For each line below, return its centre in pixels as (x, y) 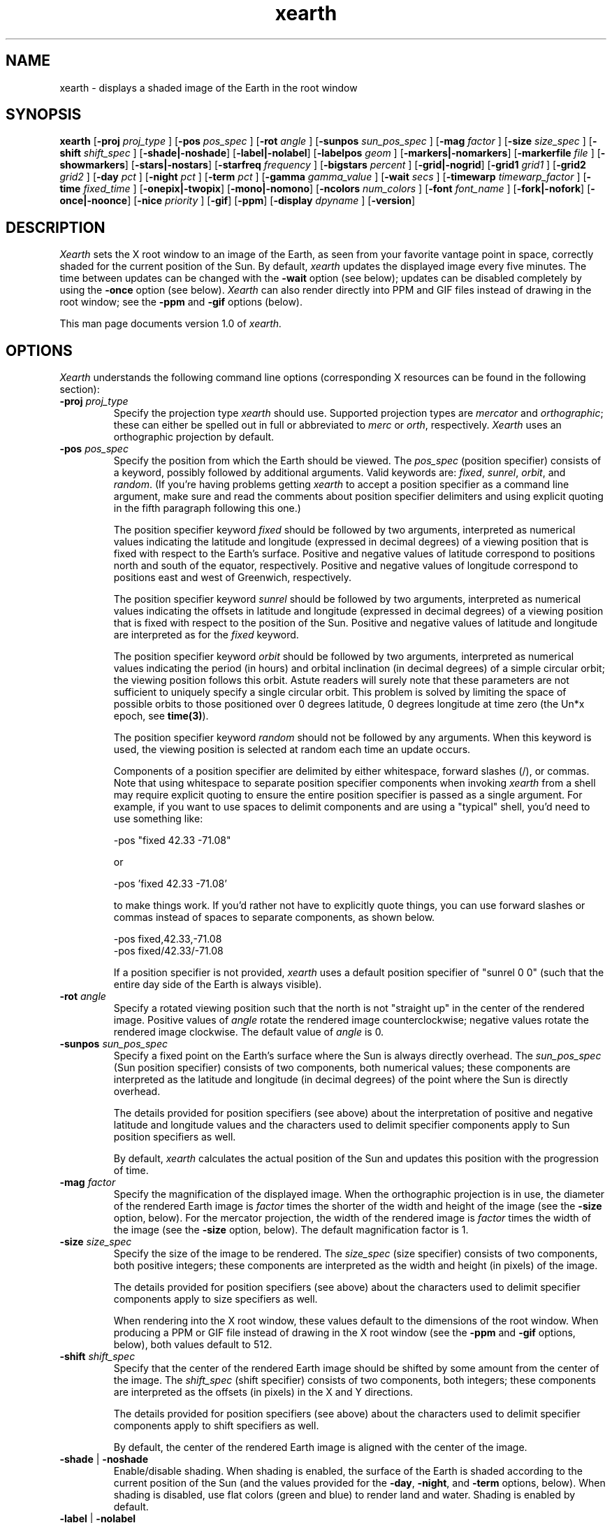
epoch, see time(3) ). (161, 716)
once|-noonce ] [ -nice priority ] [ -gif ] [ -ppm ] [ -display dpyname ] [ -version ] (238, 201)
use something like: (158, 819)
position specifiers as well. (175, 1137)
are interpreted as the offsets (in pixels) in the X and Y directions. (263, 1392)
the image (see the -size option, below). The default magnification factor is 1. (291, 1230)
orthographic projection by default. (194, 437)
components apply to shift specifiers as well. (216, 1426)
